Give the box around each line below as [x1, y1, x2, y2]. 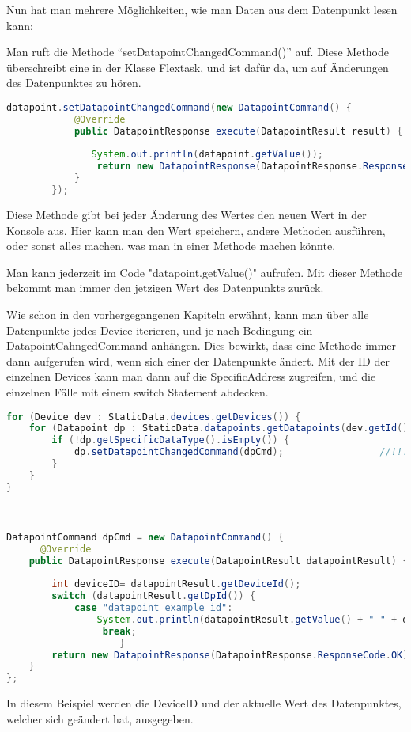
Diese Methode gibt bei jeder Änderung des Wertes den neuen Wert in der [6, 206, 367, 222]
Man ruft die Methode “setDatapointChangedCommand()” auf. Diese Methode [6, 44, 390, 60]
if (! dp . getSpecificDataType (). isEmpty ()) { [51, 434, 290, 446]
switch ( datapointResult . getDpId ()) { [51, 590, 256, 602]
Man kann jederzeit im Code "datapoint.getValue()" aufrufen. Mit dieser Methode [6, 264, 403, 280]
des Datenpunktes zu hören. [6, 74, 141, 91]
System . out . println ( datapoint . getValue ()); [91, 149, 323, 161]
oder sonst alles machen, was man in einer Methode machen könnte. [6, 237, 336, 254]
